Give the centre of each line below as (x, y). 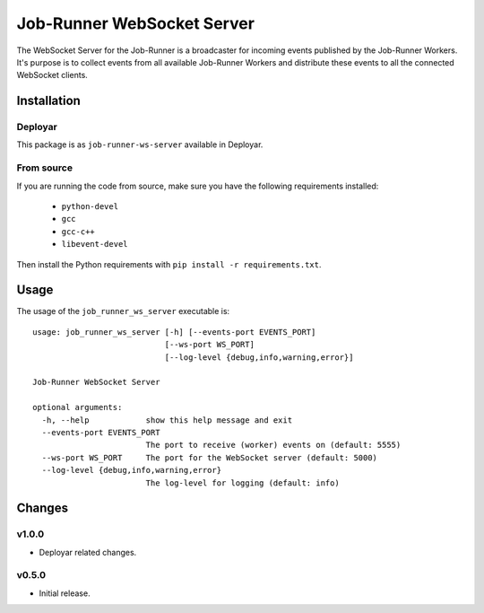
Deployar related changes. (88, 552)
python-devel (90, 207)
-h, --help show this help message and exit (167, 420)
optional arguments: (78, 407)
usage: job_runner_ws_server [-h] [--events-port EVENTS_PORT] (174, 332)
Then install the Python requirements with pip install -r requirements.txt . (169, 264)
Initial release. (65, 593)
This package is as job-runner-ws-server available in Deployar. (140, 144)
